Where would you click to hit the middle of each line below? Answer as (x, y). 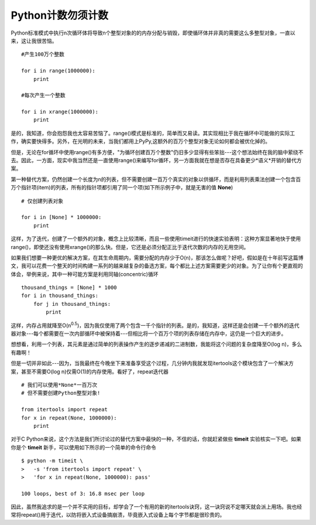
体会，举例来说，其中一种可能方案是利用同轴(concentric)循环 (85, 274)
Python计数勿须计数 (59, 15)
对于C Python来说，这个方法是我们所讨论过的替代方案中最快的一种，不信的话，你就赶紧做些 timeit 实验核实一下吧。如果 (156, 439)
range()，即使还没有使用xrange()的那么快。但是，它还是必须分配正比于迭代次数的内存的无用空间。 (130, 247)
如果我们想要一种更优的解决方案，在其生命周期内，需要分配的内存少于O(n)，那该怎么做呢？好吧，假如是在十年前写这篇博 (157, 257)
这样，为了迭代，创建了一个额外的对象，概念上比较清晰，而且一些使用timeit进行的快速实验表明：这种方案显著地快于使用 (156, 239)
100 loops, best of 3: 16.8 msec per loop (83, 493)
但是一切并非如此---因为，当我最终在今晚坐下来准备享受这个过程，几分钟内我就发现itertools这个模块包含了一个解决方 (152, 363)
